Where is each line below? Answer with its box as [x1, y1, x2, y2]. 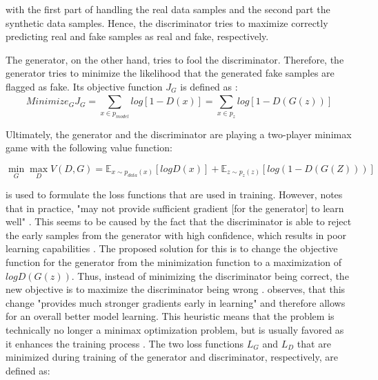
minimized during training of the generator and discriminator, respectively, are [6, 350, 338, 364]
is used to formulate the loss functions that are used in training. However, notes [6, 187, 343, 202]
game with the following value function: [6, 140, 172, 155]
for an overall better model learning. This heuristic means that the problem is [6, 309, 335, 323]
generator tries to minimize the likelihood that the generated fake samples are [6, 66, 335, 80]
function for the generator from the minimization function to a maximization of [6, 255, 342, 269]
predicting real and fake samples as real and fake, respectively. [6, 29, 269, 44]
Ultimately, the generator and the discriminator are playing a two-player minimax [6, 126, 352, 141]
